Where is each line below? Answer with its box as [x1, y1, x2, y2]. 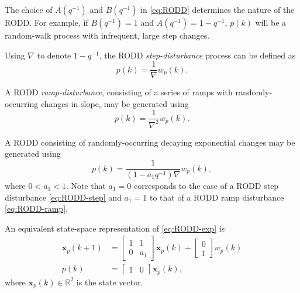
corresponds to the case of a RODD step [134, 179, 279, 191]
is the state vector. [76, 275, 143, 288]
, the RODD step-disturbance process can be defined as [99, 49, 296, 61]
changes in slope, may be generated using [40, 97, 189, 109]
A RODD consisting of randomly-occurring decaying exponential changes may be [5, 136, 295, 148]
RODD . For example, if [5, 16, 88, 28]
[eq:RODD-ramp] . [5, 202, 68, 215]
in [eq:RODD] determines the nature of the [140, 4, 295, 15]
